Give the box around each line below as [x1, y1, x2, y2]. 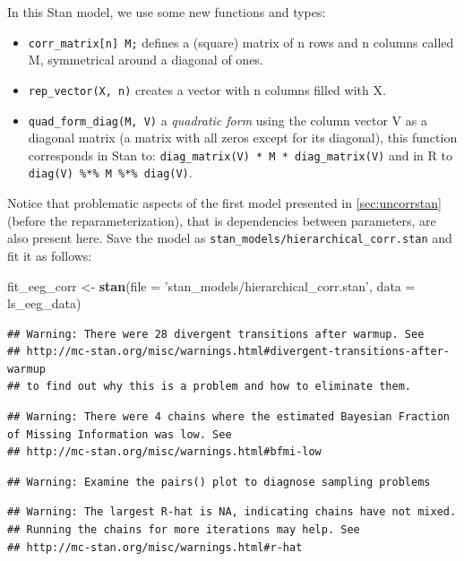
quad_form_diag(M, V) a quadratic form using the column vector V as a [28, 110, 427, 129]
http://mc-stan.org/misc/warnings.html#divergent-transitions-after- [26, 345, 450, 358]
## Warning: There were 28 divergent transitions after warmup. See [7, 327, 425, 341]
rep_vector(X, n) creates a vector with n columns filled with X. [28, 80, 386, 99]
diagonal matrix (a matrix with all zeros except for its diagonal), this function [28, 128, 458, 147]
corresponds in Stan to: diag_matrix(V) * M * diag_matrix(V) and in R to [28, 145, 452, 164]
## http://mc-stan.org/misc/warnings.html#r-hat [7, 540, 303, 554]
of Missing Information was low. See [7, 427, 232, 441]
